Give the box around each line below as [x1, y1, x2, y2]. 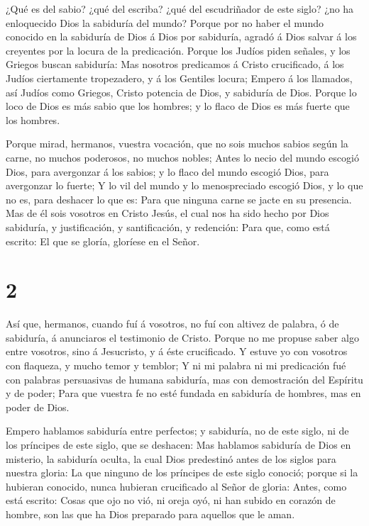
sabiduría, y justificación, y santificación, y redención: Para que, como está [6, 219, 330, 234]
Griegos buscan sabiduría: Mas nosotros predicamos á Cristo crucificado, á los [6, 57, 344, 72]
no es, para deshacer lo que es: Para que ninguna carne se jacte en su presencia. [6, 191, 352, 206]
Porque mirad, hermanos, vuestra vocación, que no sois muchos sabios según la [6, 136, 348, 151]
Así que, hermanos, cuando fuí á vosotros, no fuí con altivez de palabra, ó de [6, 316, 339, 331]
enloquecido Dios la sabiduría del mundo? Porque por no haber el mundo [6, 15, 324, 30]
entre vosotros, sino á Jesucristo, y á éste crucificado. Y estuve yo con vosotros [6, 344, 348, 359]
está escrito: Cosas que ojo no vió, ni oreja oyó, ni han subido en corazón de [6, 493, 336, 508]
